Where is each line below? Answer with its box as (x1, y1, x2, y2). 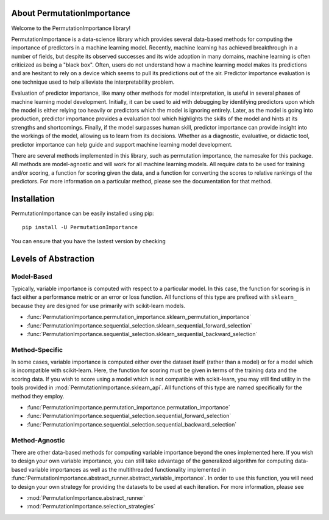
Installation (11, 193, 55, 204)
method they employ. (11, 392, 65, 400)
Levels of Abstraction (11, 254, 94, 264)
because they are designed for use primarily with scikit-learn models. (11, 302, 186, 309)
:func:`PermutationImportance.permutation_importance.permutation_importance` (26, 404, 231, 411)
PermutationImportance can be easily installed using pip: (11, 210, 155, 217)
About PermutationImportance (11, 8, 130, 18)
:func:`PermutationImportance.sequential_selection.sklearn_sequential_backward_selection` (26, 330, 258, 337)
